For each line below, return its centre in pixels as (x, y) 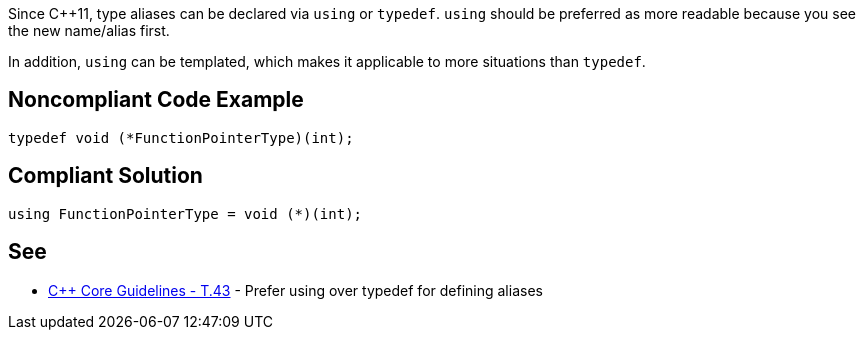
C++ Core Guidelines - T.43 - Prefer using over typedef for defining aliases (295, 290)
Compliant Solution (105, 176)
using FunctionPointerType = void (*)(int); (185, 213)
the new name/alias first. (89, 30)
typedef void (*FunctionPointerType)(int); (181, 137)
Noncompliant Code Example (156, 100)
